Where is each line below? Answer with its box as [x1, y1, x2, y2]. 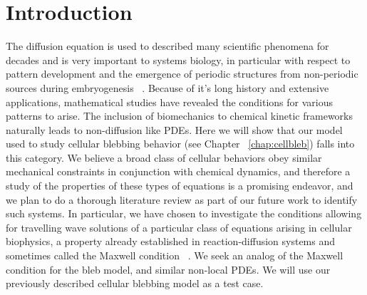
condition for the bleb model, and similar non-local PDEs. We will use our [6, 262, 331, 276]
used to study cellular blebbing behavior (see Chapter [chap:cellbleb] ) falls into [6, 136, 355, 151]
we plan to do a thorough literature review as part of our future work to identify [6, 192, 358, 207]
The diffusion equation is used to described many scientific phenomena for [6, 38, 329, 53]
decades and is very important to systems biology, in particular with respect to [6, 52, 351, 67]
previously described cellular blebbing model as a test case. [6, 276, 264, 291]
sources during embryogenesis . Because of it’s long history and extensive [6, 80, 329, 95]
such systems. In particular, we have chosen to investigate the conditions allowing [6, 206, 362, 221]
